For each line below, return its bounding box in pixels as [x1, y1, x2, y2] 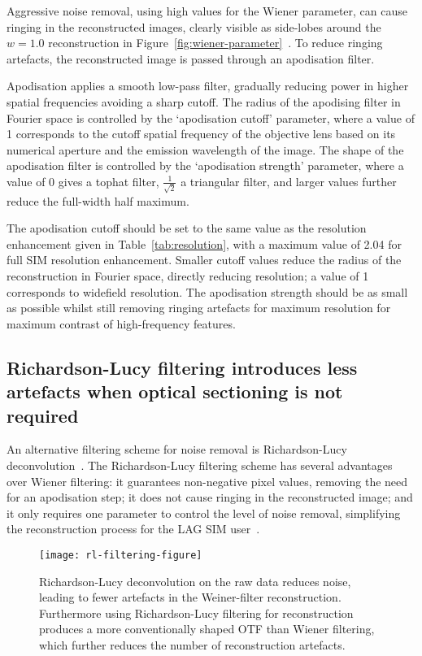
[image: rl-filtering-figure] [39, 549, 202, 561]
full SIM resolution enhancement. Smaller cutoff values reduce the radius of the [7, 251, 402, 268]
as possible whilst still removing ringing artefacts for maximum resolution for [7, 299, 391, 316]
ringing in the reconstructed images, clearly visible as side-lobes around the [7, 18, 381, 35]
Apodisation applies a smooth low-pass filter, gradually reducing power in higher [7, 77, 409, 94]
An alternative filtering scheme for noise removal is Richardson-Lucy [7, 441, 347, 458]
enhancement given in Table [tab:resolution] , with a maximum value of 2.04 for [7, 235, 402, 252]
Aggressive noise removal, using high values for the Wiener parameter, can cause [7, 2, 407, 19]
